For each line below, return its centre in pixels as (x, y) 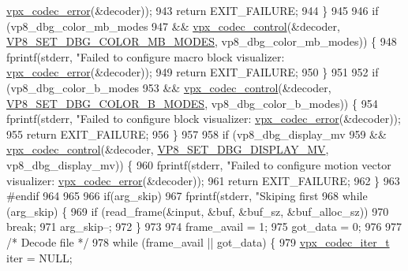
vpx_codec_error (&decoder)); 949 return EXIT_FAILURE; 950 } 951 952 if (193, 72)
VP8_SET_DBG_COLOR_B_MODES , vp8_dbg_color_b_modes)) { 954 (192, 103)
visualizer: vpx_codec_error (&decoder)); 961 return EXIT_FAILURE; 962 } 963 (203, 180)
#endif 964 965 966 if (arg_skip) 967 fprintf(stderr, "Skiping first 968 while (187, 196)
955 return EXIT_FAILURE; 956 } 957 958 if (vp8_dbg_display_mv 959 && (197, 134)
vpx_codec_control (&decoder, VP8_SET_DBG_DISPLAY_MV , (168, 149)
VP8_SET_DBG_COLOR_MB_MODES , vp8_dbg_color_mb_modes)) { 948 (202, 41)
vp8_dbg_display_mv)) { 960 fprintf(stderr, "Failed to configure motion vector (199, 164)
